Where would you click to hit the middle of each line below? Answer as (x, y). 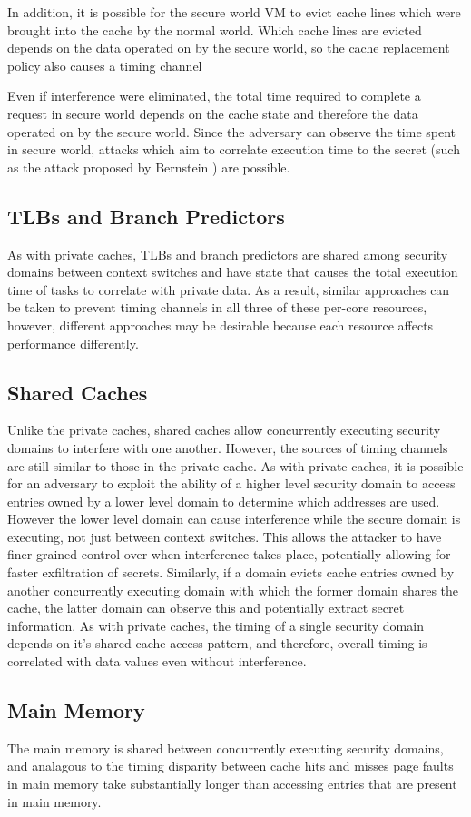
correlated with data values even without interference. (157, 661)
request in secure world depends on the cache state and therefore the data (213, 113)
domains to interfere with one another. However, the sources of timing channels (228, 447)
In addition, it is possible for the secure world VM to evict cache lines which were (234, 12)
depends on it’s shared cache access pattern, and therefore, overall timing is (217, 643)
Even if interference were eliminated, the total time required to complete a (214, 96)
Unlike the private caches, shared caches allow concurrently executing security (224, 430)
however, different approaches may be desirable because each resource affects (221, 325)
